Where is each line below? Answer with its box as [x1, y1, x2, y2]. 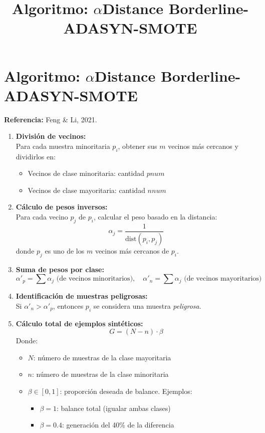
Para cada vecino [16, 211, 68, 222]
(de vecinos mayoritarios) [184, 275, 262, 283]
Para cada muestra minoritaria [16, 140, 110, 151]
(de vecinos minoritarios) [56, 275, 133, 283]
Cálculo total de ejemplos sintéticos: [16, 318, 143, 328]
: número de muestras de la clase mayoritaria [33, 352, 171, 362]
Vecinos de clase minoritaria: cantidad [28, 168, 144, 178]
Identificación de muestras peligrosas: [16, 291, 148, 301]
